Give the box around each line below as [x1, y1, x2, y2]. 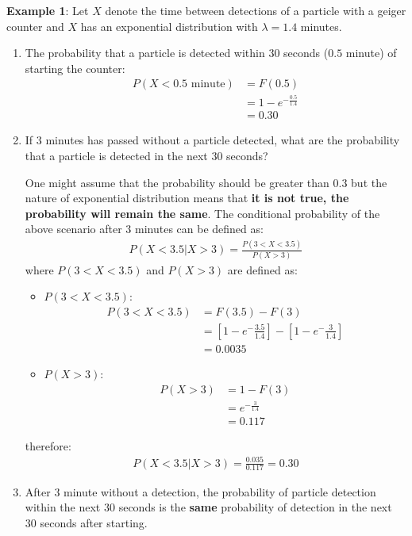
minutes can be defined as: [135, 220, 264, 237]
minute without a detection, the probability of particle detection [64, 483, 376, 500]
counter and [6, 17, 64, 34]
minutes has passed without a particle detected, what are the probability [45, 132, 400, 148]
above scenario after [25, 220, 122, 237]
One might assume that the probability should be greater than [25, 174, 329, 190]
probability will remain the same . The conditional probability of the [25, 205, 380, 221]
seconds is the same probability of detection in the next [118, 499, 392, 515]
